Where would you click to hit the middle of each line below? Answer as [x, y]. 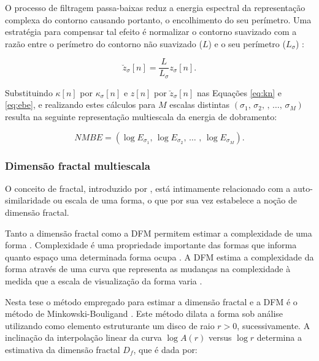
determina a [279, 337]
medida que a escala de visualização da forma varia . [104, 281]
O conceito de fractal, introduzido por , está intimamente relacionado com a [148, 188]
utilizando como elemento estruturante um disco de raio [110, 325]
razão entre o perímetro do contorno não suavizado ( [104, 43]
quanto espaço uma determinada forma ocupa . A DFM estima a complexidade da [159, 256]
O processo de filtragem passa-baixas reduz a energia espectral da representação [155, 7]
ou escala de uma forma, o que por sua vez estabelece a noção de [175, 200]
